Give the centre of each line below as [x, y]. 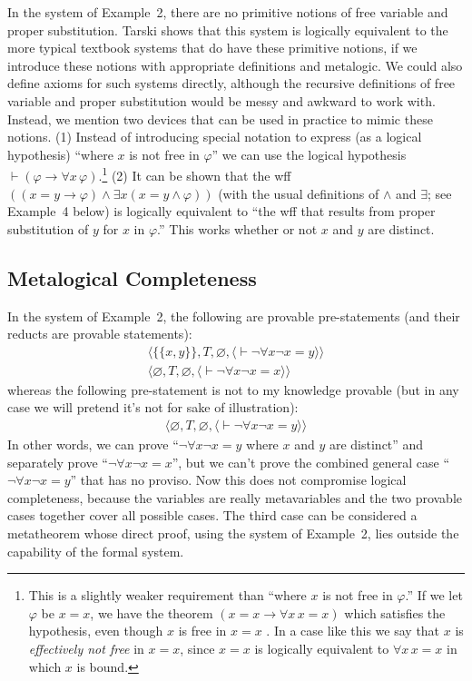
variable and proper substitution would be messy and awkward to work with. [221, 100]
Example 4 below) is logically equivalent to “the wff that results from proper [221, 211]
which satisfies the [395, 612]
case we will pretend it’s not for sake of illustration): [153, 407]
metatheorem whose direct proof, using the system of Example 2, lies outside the [233, 533]
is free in [202, 631]
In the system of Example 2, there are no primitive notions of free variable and [228, 12]
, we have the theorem [152, 612]
